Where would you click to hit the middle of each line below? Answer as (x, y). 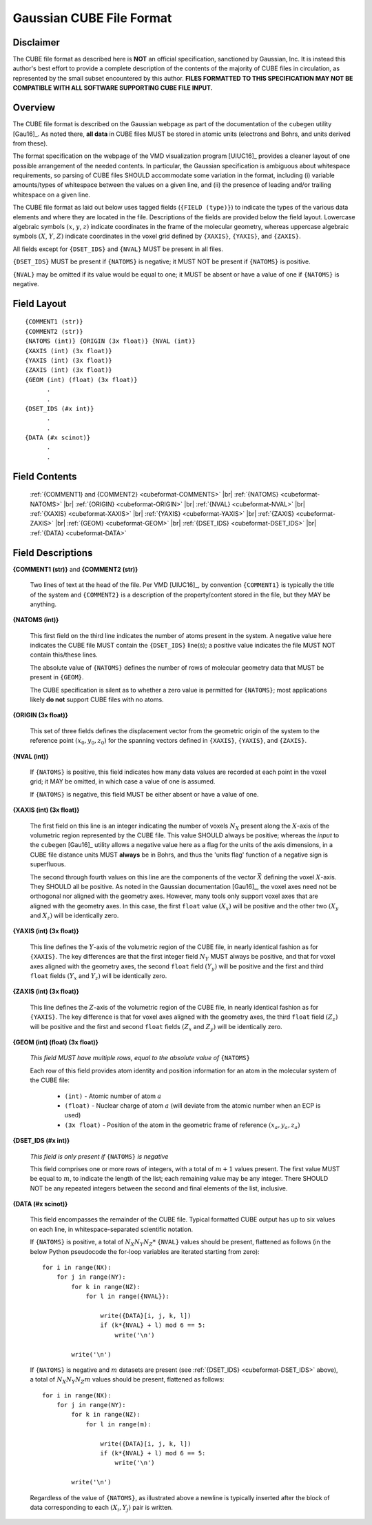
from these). (30, 143)
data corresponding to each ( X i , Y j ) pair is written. (102, 1508)
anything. (43, 604)
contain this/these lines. (64, 655)
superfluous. (48, 864)
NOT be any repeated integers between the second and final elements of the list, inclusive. (159, 1188)
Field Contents (45, 476)
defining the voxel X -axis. (300, 877)
